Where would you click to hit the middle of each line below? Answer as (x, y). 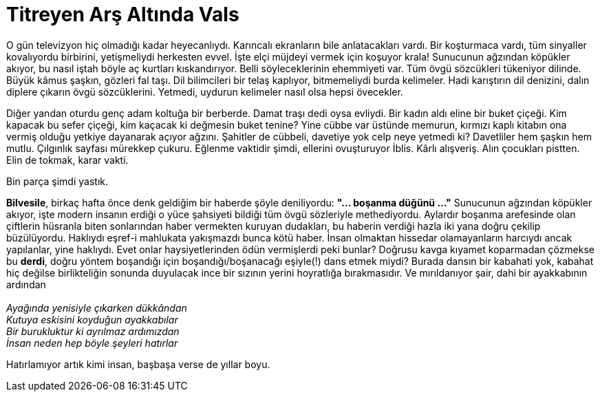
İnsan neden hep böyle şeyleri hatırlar (92, 343)
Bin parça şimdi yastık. (57, 181)
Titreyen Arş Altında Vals (123, 14)
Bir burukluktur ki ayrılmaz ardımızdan (93, 331)
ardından (26, 284)
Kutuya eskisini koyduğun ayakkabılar (92, 319)
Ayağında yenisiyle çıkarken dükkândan (97, 308)
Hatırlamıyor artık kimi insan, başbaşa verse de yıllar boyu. (138, 364)
